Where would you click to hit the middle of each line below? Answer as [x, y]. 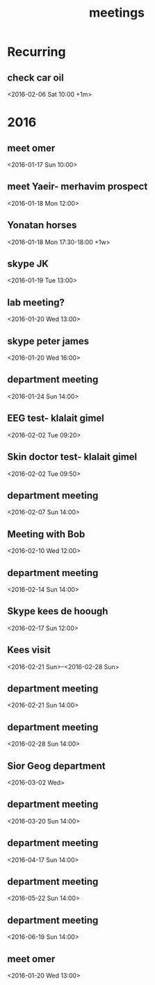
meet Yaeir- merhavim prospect [77, 187]
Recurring [36, 52]
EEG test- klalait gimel [56, 418]
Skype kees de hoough [58, 611]
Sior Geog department [56, 766]
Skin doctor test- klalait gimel [72, 457]
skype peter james [48, 341]
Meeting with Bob [46, 534]
